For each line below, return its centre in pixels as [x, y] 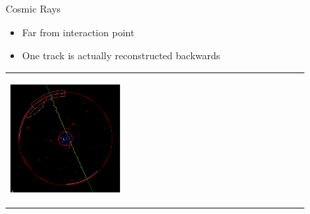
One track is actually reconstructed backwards [121, 55]
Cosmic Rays [33, 8]
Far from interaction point [78, 32]
